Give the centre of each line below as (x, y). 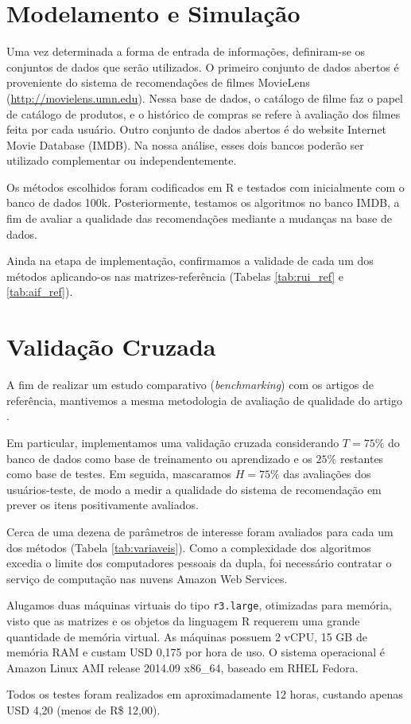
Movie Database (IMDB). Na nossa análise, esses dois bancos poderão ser (185, 144)
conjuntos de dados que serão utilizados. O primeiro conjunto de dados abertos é (203, 66)
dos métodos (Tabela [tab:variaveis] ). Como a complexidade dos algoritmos (189, 547)
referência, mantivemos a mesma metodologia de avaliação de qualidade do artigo (205, 400)
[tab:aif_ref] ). (40, 292)
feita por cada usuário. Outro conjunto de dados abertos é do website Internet (197, 129)
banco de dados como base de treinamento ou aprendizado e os (159, 458)
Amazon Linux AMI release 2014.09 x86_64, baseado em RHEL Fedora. (182, 667)
